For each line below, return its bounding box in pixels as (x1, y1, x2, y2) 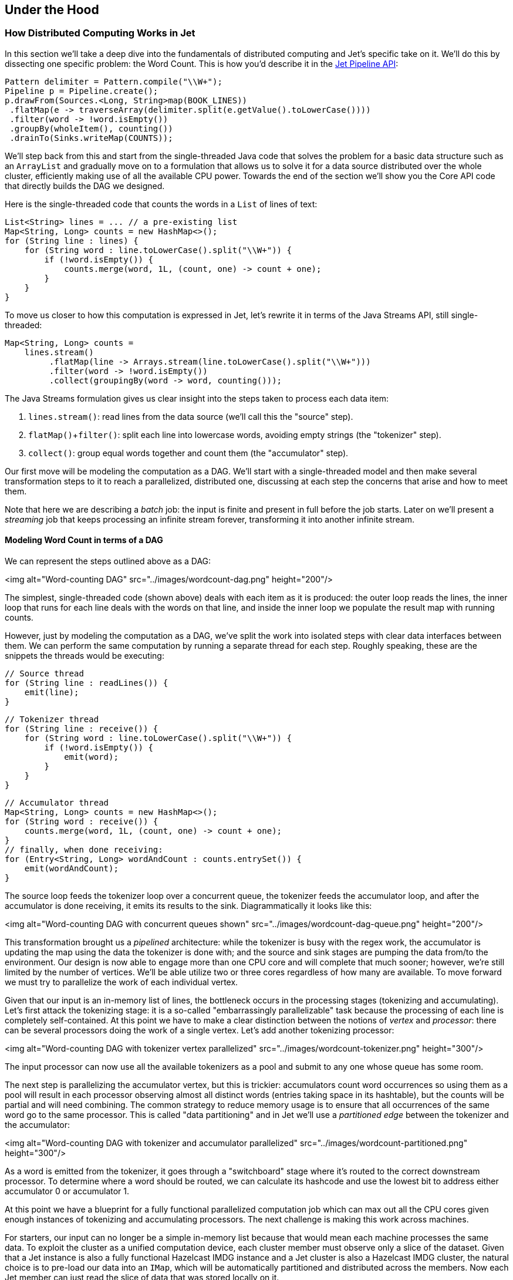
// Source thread (5, 669, 84, 679)
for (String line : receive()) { (5, 724, 158, 734)
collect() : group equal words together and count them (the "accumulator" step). (28, 447, 349, 458)
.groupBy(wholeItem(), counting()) (9, 123, 173, 133)
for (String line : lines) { (5, 235, 139, 245)
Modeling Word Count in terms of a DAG (5, 535, 163, 545)
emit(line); (24, 688, 79, 698)
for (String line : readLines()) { (5, 678, 168, 688)
